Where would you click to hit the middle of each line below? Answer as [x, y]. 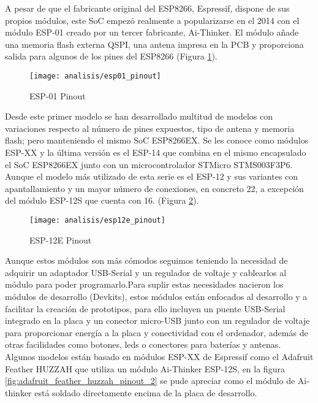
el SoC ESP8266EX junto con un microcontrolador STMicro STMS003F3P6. [149, 164]
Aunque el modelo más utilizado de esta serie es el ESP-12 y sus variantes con [152, 176]
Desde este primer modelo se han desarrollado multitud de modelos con [139, 116]
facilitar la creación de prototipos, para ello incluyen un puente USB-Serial [145, 308]
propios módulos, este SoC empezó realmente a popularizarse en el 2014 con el [152, 20]
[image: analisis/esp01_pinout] [95, 76]
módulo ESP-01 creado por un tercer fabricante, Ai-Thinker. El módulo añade [152, 32]
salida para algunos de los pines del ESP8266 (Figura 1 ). [111, 56]
